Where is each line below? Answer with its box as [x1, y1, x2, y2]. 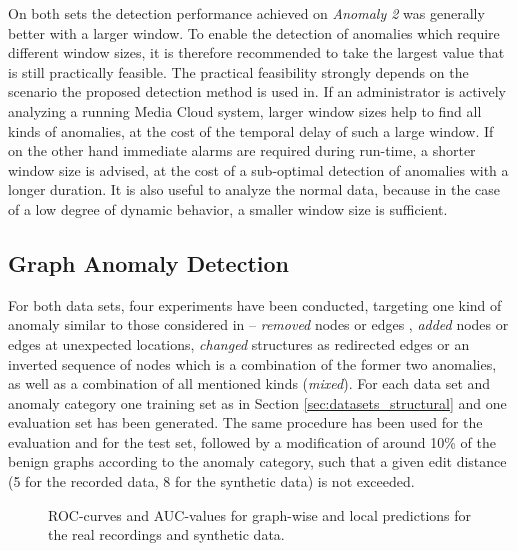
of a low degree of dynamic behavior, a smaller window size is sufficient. [8, 198, 448, 219]
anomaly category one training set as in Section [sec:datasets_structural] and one [8, 392, 507, 413]
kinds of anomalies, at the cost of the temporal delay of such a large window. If [8, 120, 494, 141]
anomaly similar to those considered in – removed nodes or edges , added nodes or [8, 314, 509, 335]
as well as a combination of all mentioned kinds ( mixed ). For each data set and [8, 373, 491, 394]
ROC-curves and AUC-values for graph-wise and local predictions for [48, 504, 472, 525]
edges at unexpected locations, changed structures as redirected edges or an [8, 333, 470, 354]
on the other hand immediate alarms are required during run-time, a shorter [8, 140, 476, 161]
